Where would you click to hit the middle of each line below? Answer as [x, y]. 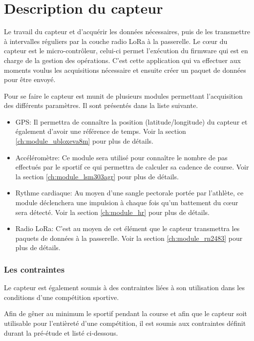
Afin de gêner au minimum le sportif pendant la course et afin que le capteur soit [126, 313]
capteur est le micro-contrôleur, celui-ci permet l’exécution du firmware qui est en [126, 51]
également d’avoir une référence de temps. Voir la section [101, 131]
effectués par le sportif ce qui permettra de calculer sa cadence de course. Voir [132, 167]
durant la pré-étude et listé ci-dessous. [61, 332]
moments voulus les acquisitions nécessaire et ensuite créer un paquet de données [125, 70]
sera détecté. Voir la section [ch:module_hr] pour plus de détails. [112, 212]
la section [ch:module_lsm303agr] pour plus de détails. [97, 176]
